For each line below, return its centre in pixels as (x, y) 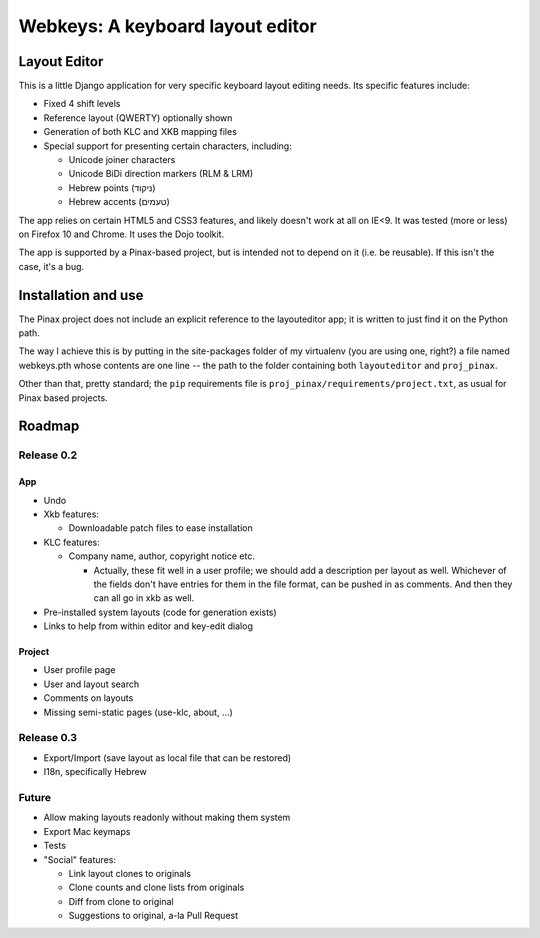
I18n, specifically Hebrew (95, 772)
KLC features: (71, 542)
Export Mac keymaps (87, 831)
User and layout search (91, 684)
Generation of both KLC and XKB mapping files (140, 132)
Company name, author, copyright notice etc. (161, 556)
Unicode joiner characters (122, 160)
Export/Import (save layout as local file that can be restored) (167, 757)
